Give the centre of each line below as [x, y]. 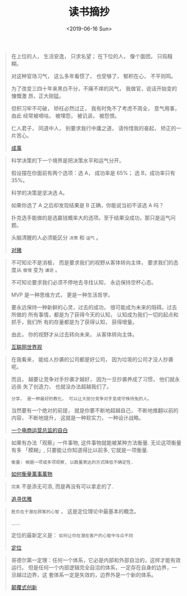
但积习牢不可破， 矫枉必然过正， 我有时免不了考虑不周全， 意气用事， [95, 108]
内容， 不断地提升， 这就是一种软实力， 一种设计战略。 [77, 417]
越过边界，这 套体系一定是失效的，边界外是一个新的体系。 [86, 575]
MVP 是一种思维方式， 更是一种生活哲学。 [62, 295]
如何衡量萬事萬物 [32, 474]
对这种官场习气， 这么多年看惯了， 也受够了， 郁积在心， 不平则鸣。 [93, 76]
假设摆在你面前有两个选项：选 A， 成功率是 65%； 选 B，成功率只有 [93, 173]
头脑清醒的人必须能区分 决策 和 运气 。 [56, 237]
